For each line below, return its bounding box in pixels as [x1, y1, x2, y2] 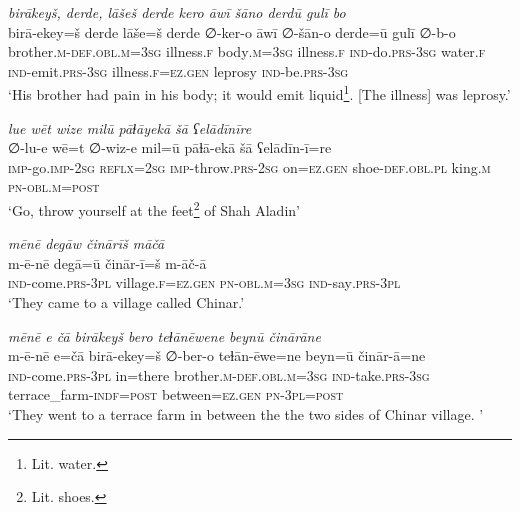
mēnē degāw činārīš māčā [8, 233, 165, 254]
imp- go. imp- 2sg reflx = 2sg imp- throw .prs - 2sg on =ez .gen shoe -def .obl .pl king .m [8, 156, 491, 177]
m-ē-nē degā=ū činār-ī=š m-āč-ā [8, 252, 207, 273]
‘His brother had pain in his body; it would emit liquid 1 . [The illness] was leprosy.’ [8, 81, 511, 105]
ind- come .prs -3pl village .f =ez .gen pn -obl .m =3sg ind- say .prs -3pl [8, 272, 401, 293]
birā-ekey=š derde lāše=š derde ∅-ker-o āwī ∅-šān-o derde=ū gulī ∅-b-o [8, 21, 456, 42]
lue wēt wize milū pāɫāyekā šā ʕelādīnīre [8, 117, 252, 138]
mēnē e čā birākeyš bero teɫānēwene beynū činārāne [8, 325, 321, 346]
